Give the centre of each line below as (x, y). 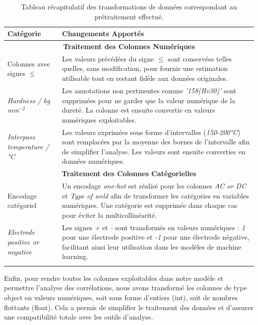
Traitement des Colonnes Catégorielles (129, 173)
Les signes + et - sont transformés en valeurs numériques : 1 (154, 227)
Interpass (21, 137)
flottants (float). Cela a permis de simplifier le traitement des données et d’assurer (129, 307)
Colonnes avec (29, 63)
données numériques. (94, 161)
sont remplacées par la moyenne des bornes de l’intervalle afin (156, 142)
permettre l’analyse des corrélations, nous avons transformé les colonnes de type (126, 288)
